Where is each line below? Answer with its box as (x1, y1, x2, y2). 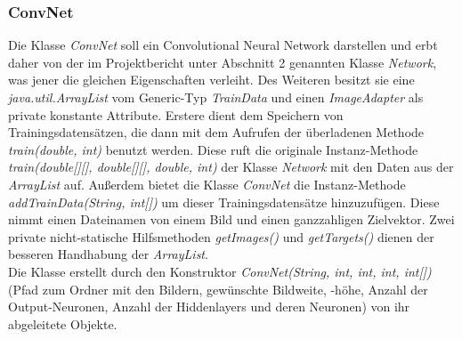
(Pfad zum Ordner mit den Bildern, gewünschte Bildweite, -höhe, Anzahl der (8, 279, 428, 298)
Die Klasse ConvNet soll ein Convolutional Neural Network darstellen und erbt (8, 36, 438, 54)
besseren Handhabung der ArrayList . (8, 245, 208, 263)
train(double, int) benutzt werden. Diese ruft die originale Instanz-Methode (8, 140, 418, 158)
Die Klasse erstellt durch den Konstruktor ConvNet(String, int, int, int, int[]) (8, 262, 432, 280)
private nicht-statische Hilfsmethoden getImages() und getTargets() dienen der (8, 227, 434, 246)
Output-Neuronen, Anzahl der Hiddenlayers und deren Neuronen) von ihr (8, 297, 410, 316)
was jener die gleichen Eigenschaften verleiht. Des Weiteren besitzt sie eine (8, 70, 415, 89)
